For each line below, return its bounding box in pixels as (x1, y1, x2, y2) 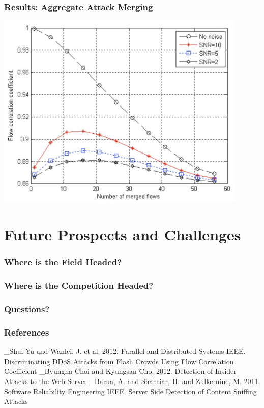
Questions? (4, 302, 50, 315)
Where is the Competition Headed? (4, 279, 154, 292)
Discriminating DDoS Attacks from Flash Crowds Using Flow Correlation (4, 355, 234, 366)
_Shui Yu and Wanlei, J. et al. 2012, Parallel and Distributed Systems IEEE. (4, 346, 246, 356)
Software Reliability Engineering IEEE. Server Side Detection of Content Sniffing (4, 386, 257, 396)
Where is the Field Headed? (4, 256, 122, 268)
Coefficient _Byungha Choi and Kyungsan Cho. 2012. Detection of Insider (4, 366, 237, 376)
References (4, 326, 49, 338)
